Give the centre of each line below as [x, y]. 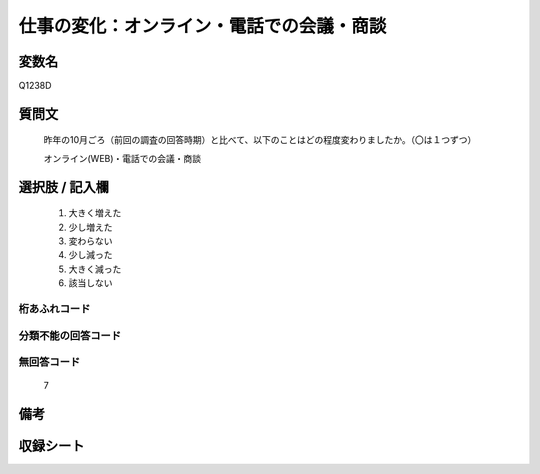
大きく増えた [95, 213]
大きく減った [95, 269]
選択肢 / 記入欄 [64, 186]
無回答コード [49, 362]
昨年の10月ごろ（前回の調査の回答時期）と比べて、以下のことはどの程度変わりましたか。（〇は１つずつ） [260, 140]
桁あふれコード [54, 308]
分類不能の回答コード [70, 335]
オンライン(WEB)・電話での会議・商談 [122, 158]
